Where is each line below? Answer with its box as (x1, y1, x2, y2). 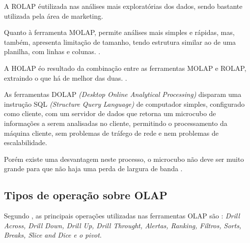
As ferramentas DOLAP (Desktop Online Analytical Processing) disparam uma (4, 89, 242, 99)
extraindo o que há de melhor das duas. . (4, 72, 127, 83)
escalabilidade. (4, 137, 47, 148)
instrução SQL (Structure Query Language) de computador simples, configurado (4, 98, 245, 109)
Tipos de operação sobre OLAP (4, 187, 167, 203)
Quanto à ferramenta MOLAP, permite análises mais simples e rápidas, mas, (4, 27, 235, 37)
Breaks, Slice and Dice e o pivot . (4, 230, 102, 240)
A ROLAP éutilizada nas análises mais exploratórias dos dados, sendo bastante (4, 1, 243, 11)
